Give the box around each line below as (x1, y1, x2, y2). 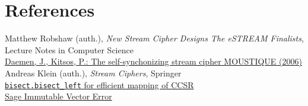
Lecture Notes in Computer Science (5, 43, 134, 56)
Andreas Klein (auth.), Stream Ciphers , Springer (5, 66, 182, 79)
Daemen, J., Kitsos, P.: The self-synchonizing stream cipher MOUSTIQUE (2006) (5, 55, 302, 68)
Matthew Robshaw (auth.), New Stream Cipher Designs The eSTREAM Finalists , (5, 32, 304, 44)
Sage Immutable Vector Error (5, 90, 112, 102)
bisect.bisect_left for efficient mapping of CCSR (5, 78, 194, 91)
